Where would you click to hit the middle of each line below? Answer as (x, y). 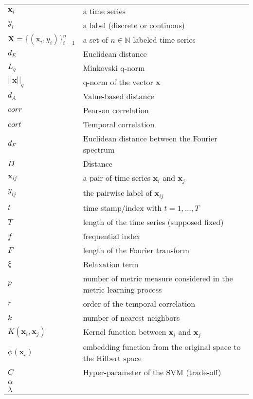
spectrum (99, 149)
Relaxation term (111, 264)
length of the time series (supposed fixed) (153, 222)
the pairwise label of (117, 192)
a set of (95, 39)
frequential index (112, 236)
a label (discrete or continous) (134, 25)
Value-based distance (118, 96)
